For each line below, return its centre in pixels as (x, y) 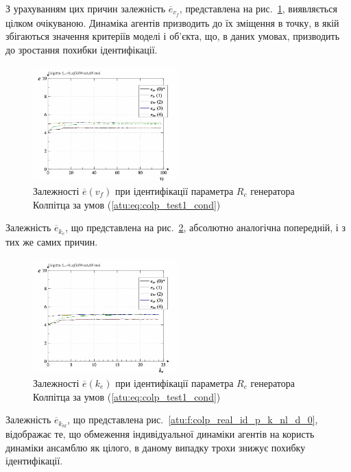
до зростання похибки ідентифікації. (82, 50)
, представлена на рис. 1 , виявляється (258, 8)
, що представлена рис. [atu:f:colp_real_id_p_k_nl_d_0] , (193, 420)
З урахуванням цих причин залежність (86, 8)
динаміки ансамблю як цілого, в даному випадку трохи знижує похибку (156, 447)
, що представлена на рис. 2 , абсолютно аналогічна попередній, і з (205, 227)
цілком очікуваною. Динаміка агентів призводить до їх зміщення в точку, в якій (172, 22)
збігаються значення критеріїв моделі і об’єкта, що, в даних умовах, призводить (173, 36)
